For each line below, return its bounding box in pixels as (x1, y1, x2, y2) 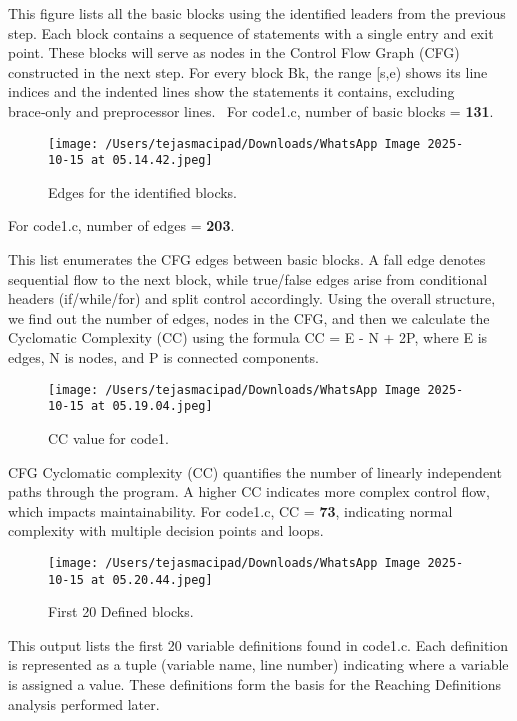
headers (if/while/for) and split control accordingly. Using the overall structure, (8, 288, 496, 309)
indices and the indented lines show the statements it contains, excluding (8, 81, 455, 102)
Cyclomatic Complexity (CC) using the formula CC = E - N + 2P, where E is (8, 327, 488, 348)
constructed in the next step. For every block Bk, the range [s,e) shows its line (8, 61, 488, 82)
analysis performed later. (8, 693, 160, 714)
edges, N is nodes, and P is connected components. (8, 347, 319, 368)
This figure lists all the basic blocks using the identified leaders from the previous (8, 3, 506, 23)
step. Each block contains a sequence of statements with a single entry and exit (8, 22, 494, 43)
